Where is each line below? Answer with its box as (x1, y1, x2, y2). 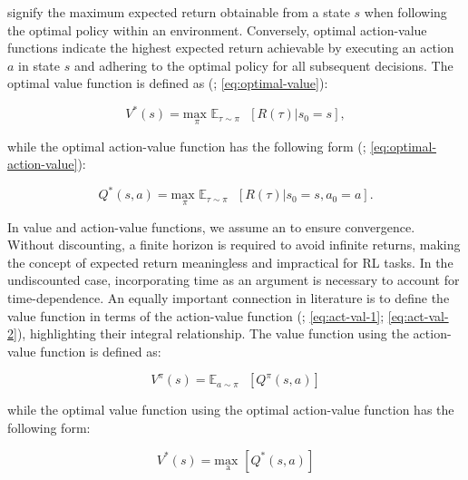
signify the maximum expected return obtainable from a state (7, 3, 350, 21)
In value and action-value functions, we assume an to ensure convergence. (7, 217, 415, 236)
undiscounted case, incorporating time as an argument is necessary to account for (7, 270, 460, 289)
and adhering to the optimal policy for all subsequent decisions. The (73, 55, 453, 74)
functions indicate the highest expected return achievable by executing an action (7, 38, 454, 57)
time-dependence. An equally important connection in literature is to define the (7, 288, 450, 307)
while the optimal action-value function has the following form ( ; (7, 136, 366, 155)
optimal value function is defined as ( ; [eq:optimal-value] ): (7, 73, 328, 93)
